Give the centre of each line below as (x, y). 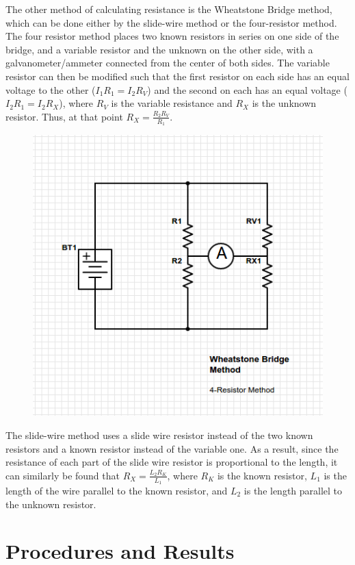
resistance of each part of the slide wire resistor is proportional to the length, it (172, 462)
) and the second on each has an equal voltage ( (247, 89)
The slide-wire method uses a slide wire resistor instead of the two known (159, 435)
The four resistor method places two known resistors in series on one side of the (172, 36)
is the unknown (284, 103)
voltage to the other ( (51, 89)
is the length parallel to (293, 491)
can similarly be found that (63, 475)
